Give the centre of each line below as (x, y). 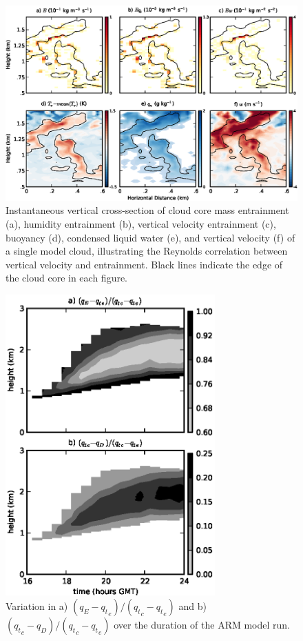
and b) (193, 606)
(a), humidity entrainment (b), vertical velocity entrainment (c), (141, 223)
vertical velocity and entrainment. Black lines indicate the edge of (144, 264)
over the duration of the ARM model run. (202, 625)
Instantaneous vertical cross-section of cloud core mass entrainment (147, 210)
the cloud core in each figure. (67, 278)
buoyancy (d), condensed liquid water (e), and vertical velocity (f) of (150, 237)
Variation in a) (37, 606)
